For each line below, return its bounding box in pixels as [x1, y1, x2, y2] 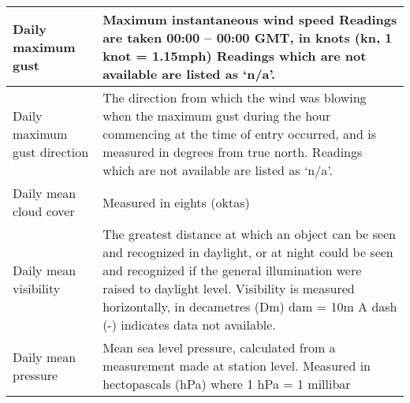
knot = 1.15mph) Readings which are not [102, 47, 367, 65]
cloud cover [13, 202, 75, 220]
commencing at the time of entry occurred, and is [102, 125, 376, 143]
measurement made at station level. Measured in [102, 356, 371, 375]
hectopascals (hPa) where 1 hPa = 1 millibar [102, 375, 351, 393]
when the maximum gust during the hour [102, 106, 331, 125]
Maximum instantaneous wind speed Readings [102, 10, 397, 28]
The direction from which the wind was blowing [102, 88, 367, 106]
